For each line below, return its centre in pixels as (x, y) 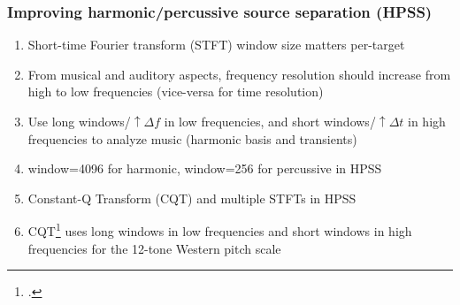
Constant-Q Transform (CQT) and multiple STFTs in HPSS (192, 198)
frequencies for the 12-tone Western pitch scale (154, 248)
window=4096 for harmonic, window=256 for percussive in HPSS (205, 168)
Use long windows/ (79, 121)
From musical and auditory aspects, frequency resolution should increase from (239, 74)
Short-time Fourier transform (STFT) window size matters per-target (216, 45)
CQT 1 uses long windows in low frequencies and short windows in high (220, 230)
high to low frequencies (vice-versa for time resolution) (176, 91)
